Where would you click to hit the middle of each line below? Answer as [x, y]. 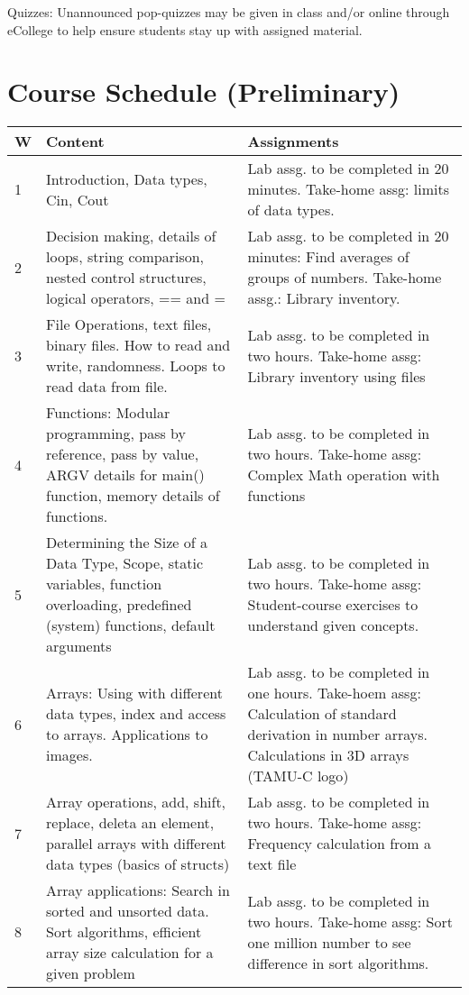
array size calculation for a [130, 953]
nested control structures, [126, 278]
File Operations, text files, [129, 324]
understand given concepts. [333, 625]
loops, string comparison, [125, 257]
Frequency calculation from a [339, 844]
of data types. [291, 210]
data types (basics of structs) [138, 864]
